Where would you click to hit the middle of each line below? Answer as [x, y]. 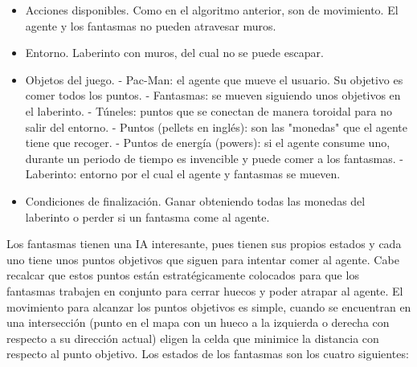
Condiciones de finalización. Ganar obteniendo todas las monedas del [195, 200]
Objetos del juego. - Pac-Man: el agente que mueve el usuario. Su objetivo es [214, 79]
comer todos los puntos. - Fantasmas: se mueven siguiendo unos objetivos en [213, 95]
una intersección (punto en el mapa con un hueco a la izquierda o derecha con [198, 322]
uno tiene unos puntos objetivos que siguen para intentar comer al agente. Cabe [203, 259]
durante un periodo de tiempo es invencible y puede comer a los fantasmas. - [214, 158]
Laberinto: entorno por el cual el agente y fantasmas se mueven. [183, 174]
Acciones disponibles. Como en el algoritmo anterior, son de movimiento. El [212, 10]
